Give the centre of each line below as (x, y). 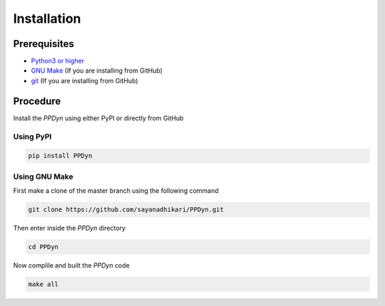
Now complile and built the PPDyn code (71, 265)
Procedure (37, 101)
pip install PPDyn (60, 156)
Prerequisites (43, 44)
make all (43, 284)
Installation (47, 19)
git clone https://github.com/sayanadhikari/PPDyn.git (126, 210)
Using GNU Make (43, 176)
